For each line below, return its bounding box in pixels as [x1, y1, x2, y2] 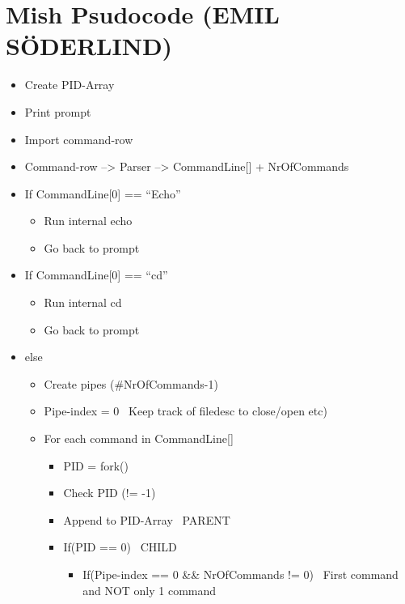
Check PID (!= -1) [63, 484, 156, 501]
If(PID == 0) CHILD [63, 538, 177, 555]
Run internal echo [44, 212, 133, 229]
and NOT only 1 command [82, 581, 217, 598]
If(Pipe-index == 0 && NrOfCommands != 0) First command [82, 566, 399, 582]
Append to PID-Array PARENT [63, 511, 230, 528]
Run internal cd [44, 294, 122, 311]
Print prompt [24, 103, 91, 120]
